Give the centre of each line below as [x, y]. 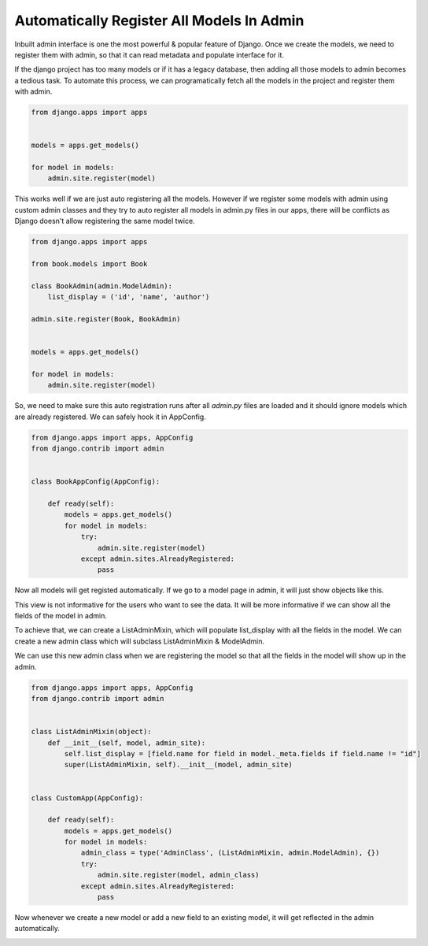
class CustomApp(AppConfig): [87, 798]
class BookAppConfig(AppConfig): [96, 482]
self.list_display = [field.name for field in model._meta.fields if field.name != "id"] [242, 753]
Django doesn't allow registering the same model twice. [105, 221]
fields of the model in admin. [61, 616]
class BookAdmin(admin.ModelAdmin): [102, 286]
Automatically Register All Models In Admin [159, 20]
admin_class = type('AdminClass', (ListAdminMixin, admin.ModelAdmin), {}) [230, 853]
